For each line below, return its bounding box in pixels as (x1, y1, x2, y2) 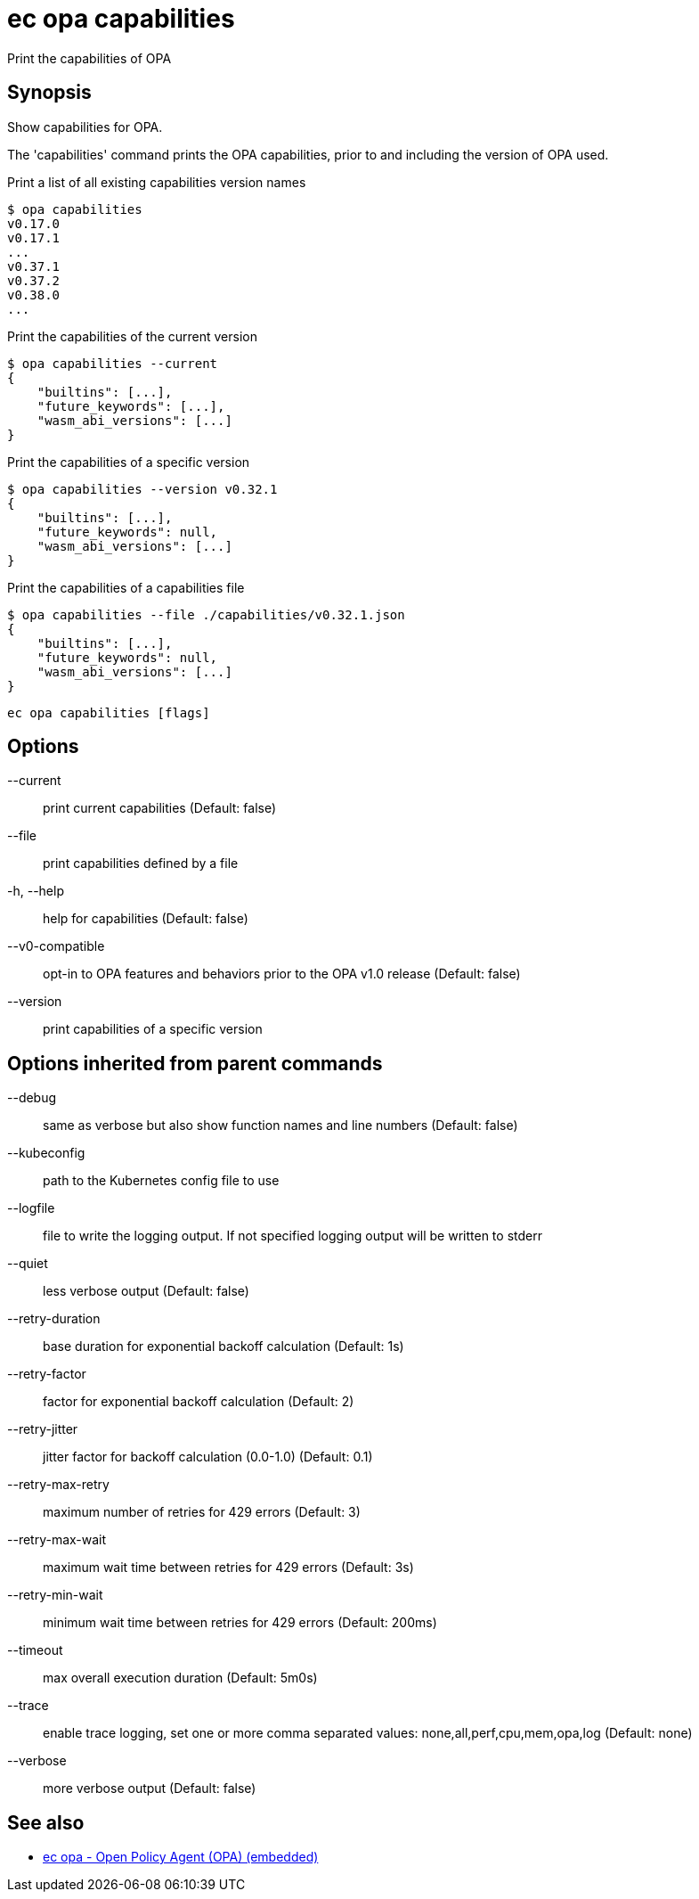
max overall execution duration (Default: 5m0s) (43, 1670, 318, 1686)
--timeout (7, 1642, 63, 1658)
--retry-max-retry (7, 1477, 110, 1493)
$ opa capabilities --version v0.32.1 (7, 481, 278, 496)
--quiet (7, 1256, 48, 1272)
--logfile (7, 1200, 55, 1216)
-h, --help (7, 883, 64, 899)
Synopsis (7, 81, 92, 104)
